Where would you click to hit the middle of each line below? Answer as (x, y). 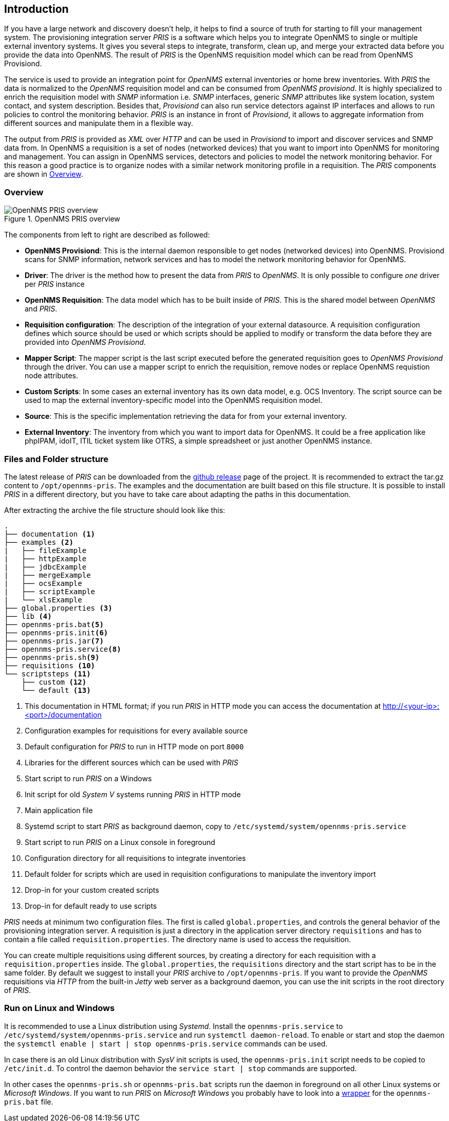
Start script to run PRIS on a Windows (88, 778)
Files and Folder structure (57, 459)
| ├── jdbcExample (45, 567)
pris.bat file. (29, 1101)
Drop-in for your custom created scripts (92, 890)
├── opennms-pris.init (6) (56, 632)
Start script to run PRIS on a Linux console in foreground (120, 842)
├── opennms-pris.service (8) (63, 649)
